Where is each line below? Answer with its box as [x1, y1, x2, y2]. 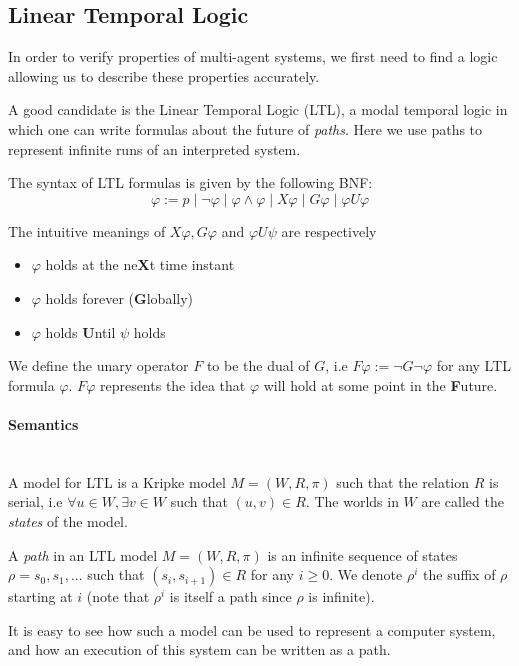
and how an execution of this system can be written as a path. [8, 639, 391, 660]
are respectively [281, 220, 377, 241]
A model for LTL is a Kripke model [8, 471, 226, 492]
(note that [86, 586, 150, 607]
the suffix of [423, 564, 496, 585]
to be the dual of [206, 355, 310, 376]
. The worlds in [305, 491, 399, 512]
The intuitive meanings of [8, 220, 166, 241]
